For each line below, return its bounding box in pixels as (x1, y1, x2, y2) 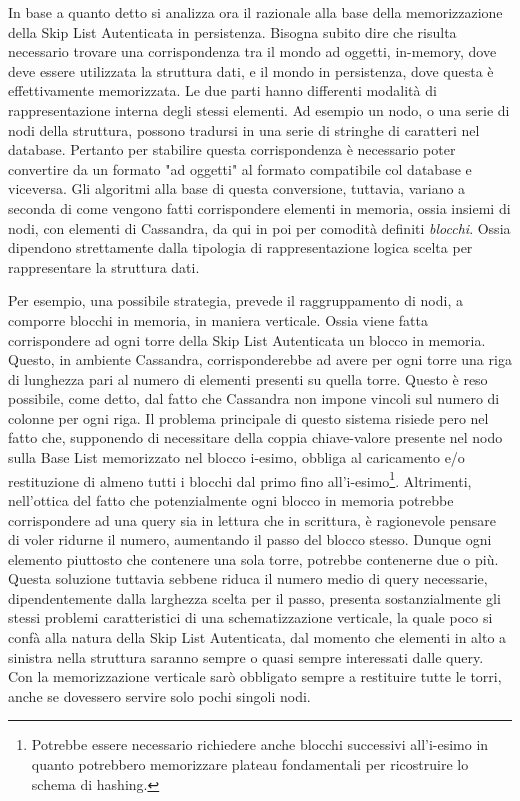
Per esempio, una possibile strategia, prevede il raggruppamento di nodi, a (8, 290, 463, 311)
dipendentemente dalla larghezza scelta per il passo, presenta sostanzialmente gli (8, 587, 501, 608)
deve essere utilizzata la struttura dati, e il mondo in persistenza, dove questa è (8, 60, 494, 81)
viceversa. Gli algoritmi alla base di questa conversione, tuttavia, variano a (8, 178, 466, 199)
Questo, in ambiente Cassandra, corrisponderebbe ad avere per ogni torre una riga (8, 349, 512, 370)
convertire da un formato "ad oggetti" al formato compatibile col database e (8, 158, 472, 179)
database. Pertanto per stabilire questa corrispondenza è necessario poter (8, 139, 456, 160)
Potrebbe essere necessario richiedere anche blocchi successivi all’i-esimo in (31, 734, 489, 755)
